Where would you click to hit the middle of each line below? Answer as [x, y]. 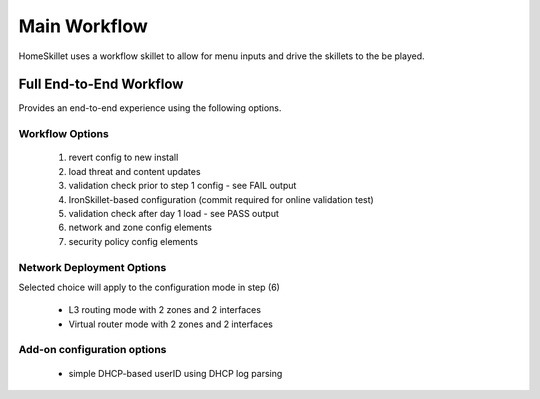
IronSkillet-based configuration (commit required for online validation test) [221, 199]
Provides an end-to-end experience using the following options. [150, 108]
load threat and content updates [134, 171]
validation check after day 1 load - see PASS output [174, 213]
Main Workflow [83, 26]
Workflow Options [63, 134]
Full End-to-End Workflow [101, 84]
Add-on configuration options [92, 350]
